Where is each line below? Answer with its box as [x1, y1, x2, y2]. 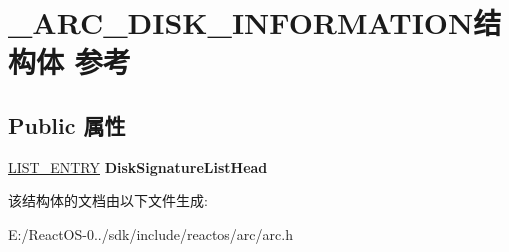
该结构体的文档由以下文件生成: [8, 190, 208, 211]
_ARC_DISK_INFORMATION [8, 2, 474, 43]
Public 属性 [8, 109, 126, 140]
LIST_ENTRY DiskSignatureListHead [8, 156, 268, 177]
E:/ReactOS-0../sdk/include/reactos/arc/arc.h [8, 223, 293, 244]
